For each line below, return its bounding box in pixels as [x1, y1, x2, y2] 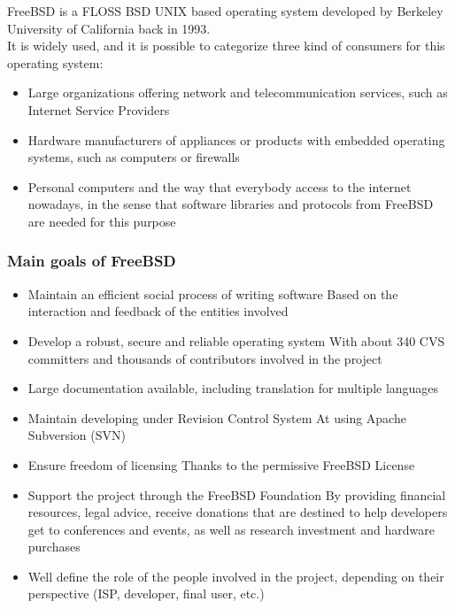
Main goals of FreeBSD [7, 250, 176, 272]
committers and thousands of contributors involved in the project [27, 349, 382, 367]
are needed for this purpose [27, 212, 176, 230]
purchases [27, 537, 81, 556]
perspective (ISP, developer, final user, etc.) [27, 584, 265, 603]
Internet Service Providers [27, 100, 170, 119]
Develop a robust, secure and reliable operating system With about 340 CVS [27, 331, 445, 350]
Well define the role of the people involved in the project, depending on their [27, 567, 444, 585]
